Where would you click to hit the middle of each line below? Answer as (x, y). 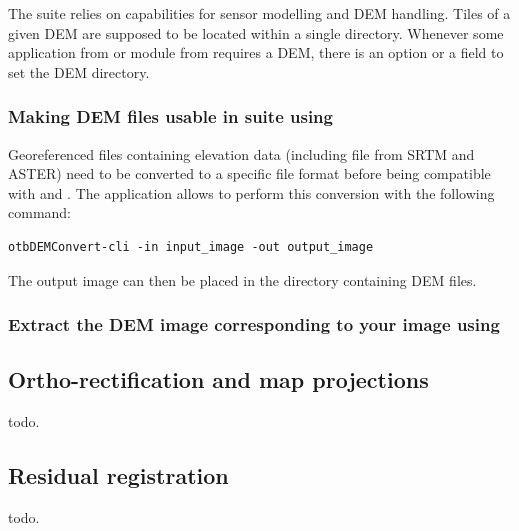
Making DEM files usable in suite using (170, 116)
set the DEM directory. (79, 71)
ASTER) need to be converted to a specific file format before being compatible (249, 173)
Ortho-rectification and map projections (218, 379)
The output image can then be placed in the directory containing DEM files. (242, 279)
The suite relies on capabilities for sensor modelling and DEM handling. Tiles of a (259, 13)
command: (39, 212)
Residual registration (118, 475)
